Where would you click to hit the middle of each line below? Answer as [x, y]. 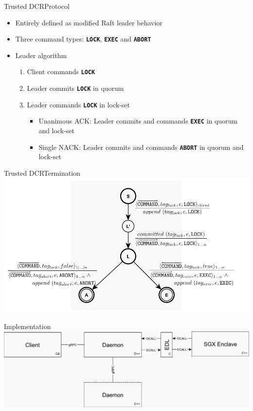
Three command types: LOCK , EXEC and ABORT [83, 39]
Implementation [27, 326]
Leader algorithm [41, 55]
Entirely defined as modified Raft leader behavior [89, 22]
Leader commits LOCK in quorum [75, 88]
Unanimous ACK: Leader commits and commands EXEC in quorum [138, 121]
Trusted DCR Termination [42, 173]
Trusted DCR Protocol [37, 6]
